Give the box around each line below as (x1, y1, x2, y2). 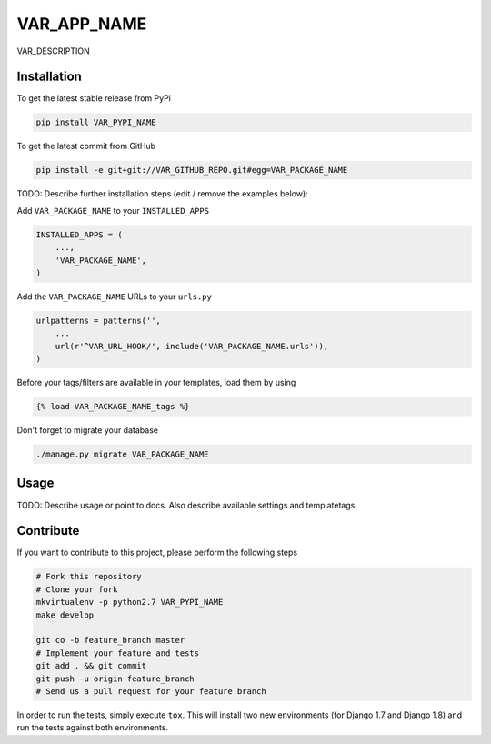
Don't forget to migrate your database (16, 425, 159, 436)
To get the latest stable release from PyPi (16, 93, 172, 104)
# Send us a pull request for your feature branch (35, 686, 267, 696)
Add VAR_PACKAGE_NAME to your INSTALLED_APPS (16, 205, 209, 216)
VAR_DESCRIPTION (16, 45, 90, 56)
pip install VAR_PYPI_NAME (35, 117, 156, 127)
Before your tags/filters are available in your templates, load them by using (16, 377, 296, 388)
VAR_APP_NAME (16, 14, 147, 34)
